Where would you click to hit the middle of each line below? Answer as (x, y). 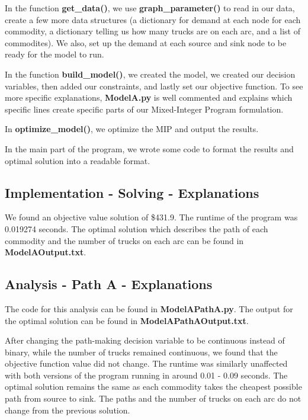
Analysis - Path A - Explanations (109, 284)
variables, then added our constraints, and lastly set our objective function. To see (154, 86)
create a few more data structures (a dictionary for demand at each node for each (153, 19)
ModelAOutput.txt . (46, 252)
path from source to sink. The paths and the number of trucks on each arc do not (153, 398)
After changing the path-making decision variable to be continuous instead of (145, 340)
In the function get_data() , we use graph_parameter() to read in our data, (150, 8)
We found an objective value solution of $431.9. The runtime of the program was (151, 217)
